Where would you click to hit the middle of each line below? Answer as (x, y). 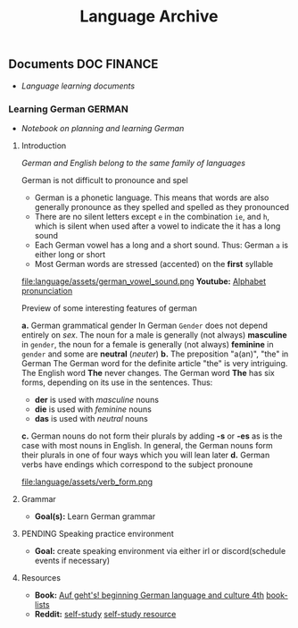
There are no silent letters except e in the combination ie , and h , (152, 216)
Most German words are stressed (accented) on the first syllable (154, 264)
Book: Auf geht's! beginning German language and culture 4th (149, 595)
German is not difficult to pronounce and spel (104, 180)
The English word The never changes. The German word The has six (148, 373)
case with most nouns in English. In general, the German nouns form (147, 445)
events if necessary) (72, 560)
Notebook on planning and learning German (103, 128)
